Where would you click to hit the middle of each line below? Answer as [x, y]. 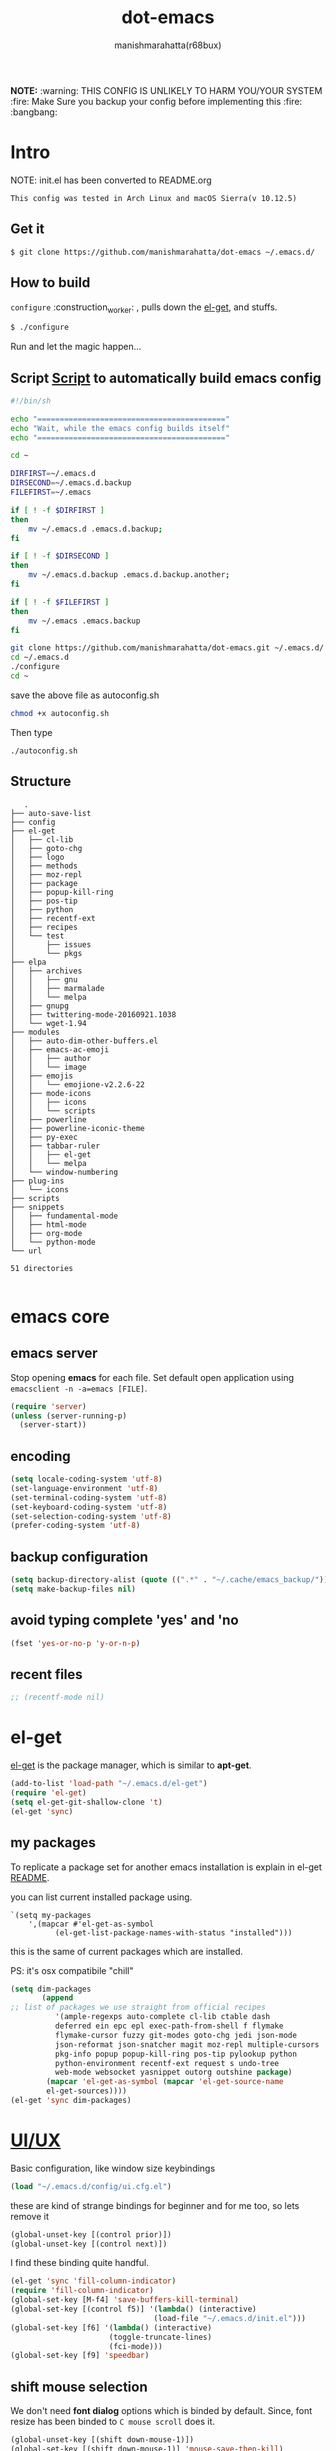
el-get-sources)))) [87, 2091]
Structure [41, 781]
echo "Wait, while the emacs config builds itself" [120, 428]
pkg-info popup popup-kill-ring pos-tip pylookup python [176, 2054]
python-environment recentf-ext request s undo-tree [167, 2063]
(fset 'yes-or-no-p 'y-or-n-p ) [75, 1643]
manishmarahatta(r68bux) [168, 45]
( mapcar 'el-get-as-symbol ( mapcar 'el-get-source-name [165, 2082]
